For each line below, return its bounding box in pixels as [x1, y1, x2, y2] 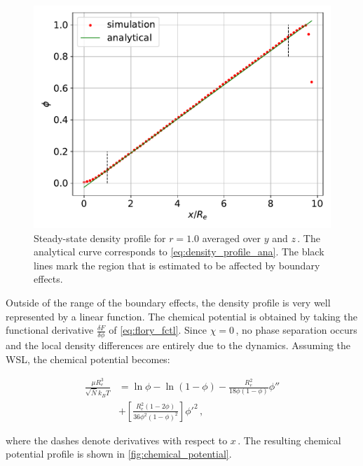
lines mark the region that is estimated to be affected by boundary [34, 257, 320, 272]
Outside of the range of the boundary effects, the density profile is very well [6, 295, 331, 309]
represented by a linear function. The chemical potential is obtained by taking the [6, 309, 357, 323]
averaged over [202, 230, 261, 245]
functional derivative [6, 323, 94, 337]
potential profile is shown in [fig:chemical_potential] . [6, 446, 232, 461]
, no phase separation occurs [235, 323, 357, 337]
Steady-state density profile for [34, 230, 166, 245]
